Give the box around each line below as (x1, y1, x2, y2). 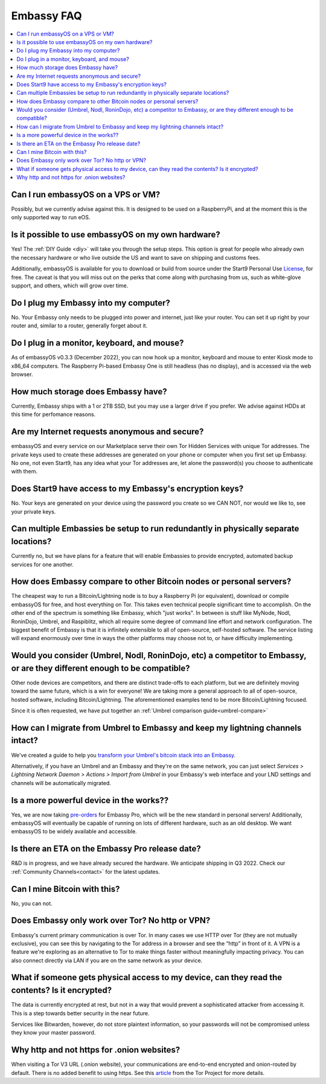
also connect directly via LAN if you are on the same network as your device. (11, 957, 203, 964)
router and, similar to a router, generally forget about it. (11, 322, 148, 329)
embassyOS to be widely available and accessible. (11, 828, 137, 835)
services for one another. (11, 560, 74, 568)
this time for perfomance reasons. (11, 411, 96, 418)
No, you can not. (11, 900, 53, 907)
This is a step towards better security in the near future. (11, 1009, 150, 1017)
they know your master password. (11, 1029, 96, 1036)
